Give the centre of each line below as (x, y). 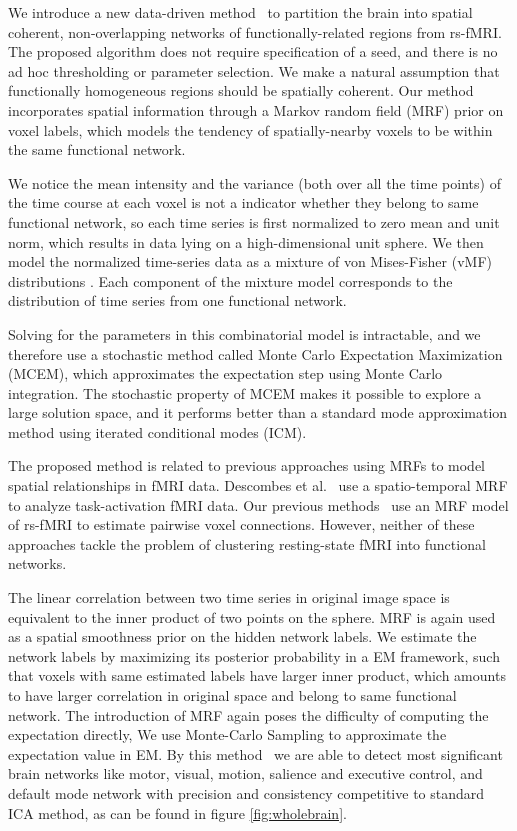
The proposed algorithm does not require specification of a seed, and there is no (253, 51)
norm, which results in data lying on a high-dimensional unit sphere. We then (246, 241)
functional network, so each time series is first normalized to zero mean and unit (254, 221)
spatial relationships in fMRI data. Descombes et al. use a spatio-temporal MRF (258, 485)
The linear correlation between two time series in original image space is (229, 597)
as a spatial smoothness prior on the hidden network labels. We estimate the (242, 636)
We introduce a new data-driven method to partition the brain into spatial (240, 12)
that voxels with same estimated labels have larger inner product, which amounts (257, 675)
